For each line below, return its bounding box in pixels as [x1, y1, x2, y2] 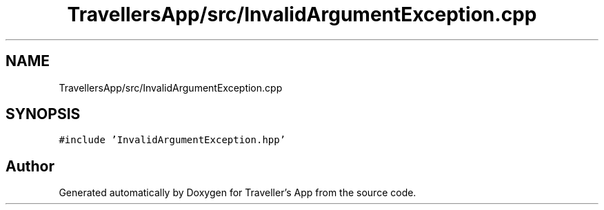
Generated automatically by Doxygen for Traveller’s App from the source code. [59, 187, 416, 199]
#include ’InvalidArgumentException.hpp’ [59, 134, 286, 146]
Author [6, 157, 54, 175]
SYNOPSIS [6, 105, 81, 123]
